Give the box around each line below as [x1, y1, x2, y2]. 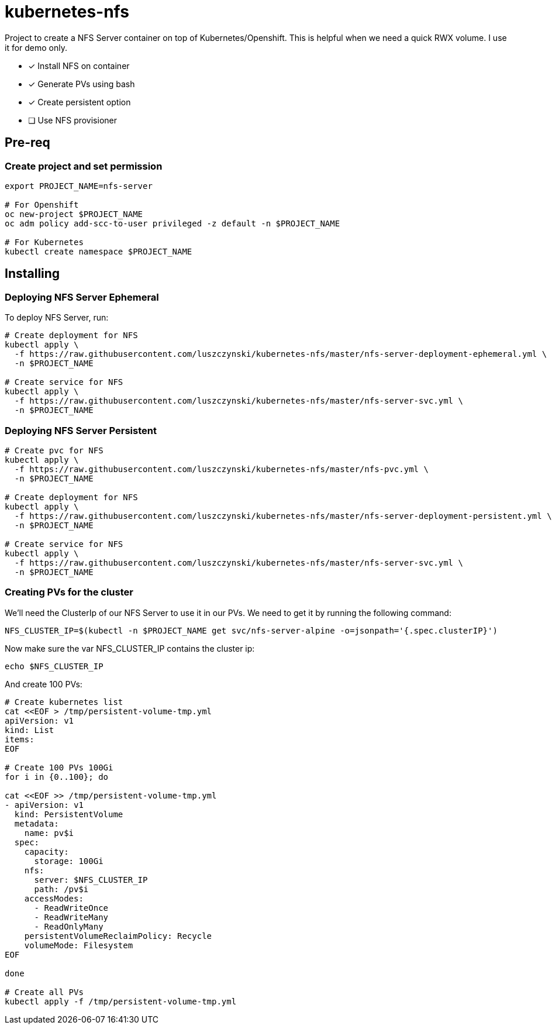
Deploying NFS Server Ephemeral [5, 291, 159, 303]
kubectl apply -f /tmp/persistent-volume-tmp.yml [5, 996, 237, 1006]
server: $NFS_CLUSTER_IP [34, 875, 148, 885]
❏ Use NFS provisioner [28, 115, 117, 125]
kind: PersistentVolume [14, 809, 123, 819]
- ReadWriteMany [34, 912, 109, 922]
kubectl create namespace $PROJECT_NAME [5, 246, 192, 256]
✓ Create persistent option [28, 97, 131, 107]
